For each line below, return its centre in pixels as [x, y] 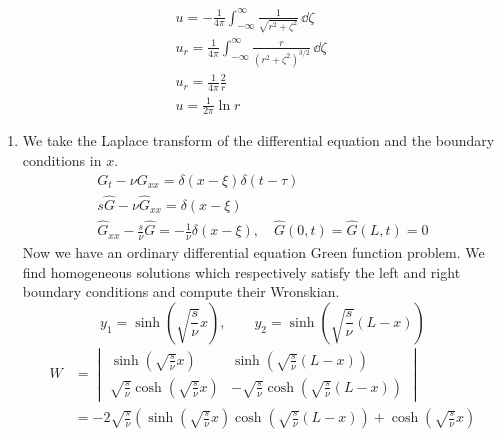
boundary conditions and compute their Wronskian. [181, 291]
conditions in [62, 159]
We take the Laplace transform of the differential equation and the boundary [258, 140]
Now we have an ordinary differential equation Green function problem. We [253, 251]
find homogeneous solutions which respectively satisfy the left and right [241, 271]
